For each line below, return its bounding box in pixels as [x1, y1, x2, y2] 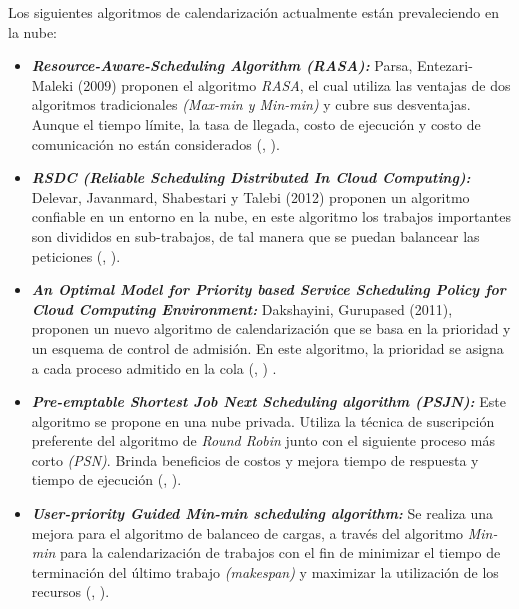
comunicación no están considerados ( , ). [31, 133, 280, 154]
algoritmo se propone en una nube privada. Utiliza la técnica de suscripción [31, 410, 495, 431]
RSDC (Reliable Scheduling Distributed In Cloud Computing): [31, 167, 471, 188]
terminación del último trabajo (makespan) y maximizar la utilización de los [31, 561, 499, 582]
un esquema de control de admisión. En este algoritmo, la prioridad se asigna [31, 337, 504, 358]
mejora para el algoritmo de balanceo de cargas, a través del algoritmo [31, 522, 464, 543]
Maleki [31, 74, 74, 95]
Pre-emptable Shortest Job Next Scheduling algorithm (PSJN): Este [31, 391, 506, 412]
